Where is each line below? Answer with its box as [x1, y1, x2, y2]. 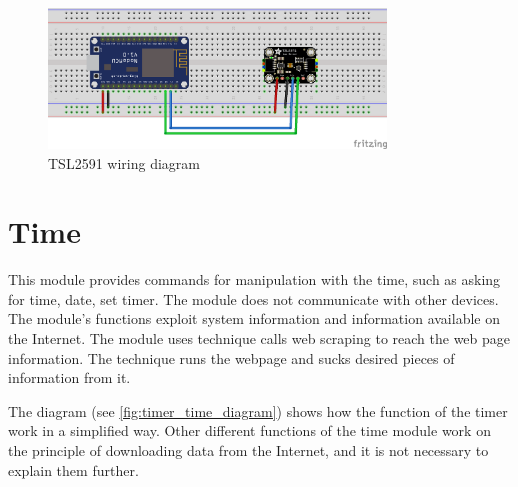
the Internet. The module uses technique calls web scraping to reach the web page [8, 328, 511, 348]
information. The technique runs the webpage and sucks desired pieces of [8, 347, 455, 368]
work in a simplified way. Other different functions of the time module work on [8, 420, 491, 441]
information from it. [8, 367, 131, 388]
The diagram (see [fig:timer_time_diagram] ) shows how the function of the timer [8, 400, 508, 421]
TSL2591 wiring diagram [48, 152, 200, 173]
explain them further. [8, 459, 139, 480]
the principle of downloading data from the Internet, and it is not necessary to [8, 439, 489, 460]
